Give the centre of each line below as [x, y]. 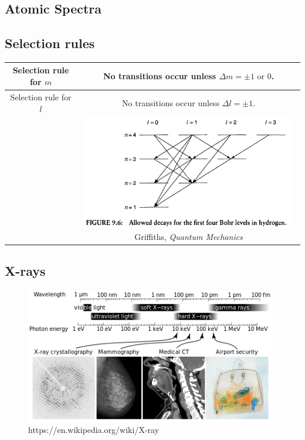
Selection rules [50, 43]
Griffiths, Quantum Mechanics [189, 236]
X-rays [25, 271]
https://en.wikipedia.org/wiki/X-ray [94, 430]
